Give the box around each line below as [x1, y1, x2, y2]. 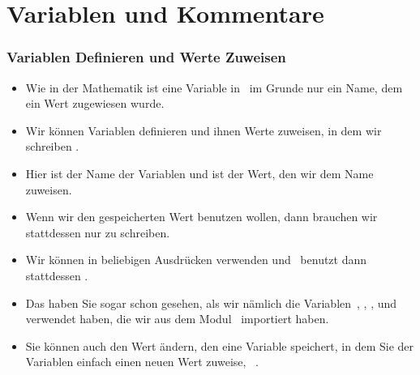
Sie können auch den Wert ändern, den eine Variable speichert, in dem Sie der [25, 337, 414, 354]
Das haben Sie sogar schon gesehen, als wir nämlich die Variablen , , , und [25, 294, 397, 311]
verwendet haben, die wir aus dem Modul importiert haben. [25, 310, 329, 327]
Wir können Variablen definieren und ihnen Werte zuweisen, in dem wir [25, 121, 382, 138]
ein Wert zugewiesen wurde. [25, 95, 165, 112]
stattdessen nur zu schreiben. [25, 224, 170, 241]
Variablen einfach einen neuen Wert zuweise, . [25, 353, 259, 370]
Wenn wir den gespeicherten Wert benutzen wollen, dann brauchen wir [25, 208, 378, 225]
